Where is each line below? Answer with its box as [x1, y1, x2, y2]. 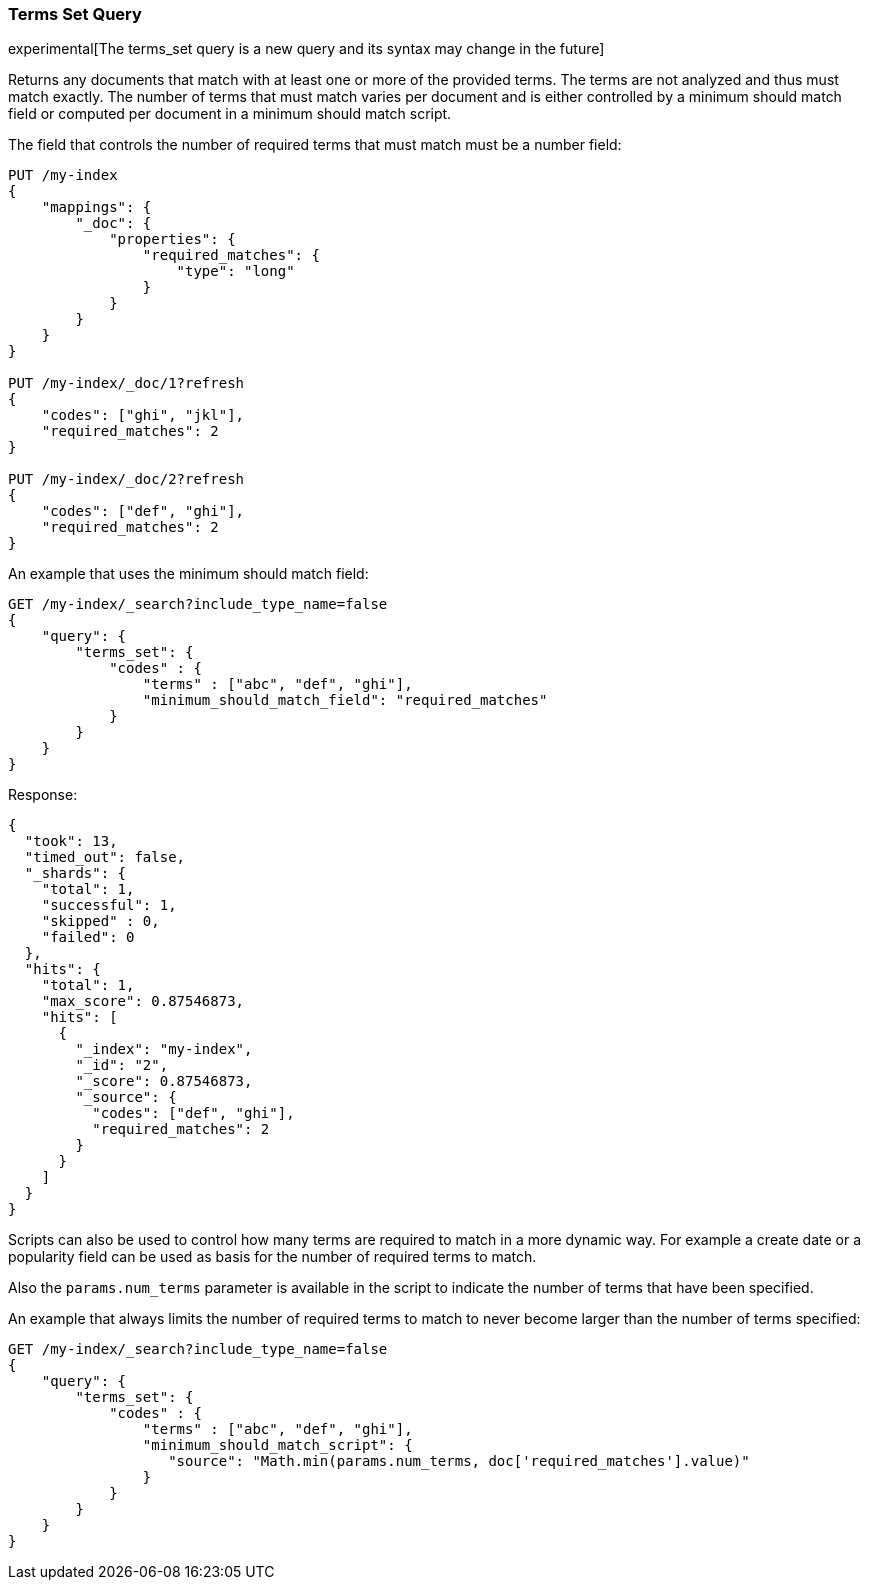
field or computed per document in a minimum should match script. [8, 105, 452, 123]
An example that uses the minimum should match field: [8, 565, 369, 583]
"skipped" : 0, [41, 913, 160, 930]
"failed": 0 [41, 929, 135, 946]
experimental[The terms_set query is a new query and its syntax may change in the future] [8, 40, 605, 58]
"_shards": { [24, 865, 127, 882]
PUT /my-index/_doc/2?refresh [8, 471, 245, 488]
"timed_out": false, [24, 849, 186, 866]
